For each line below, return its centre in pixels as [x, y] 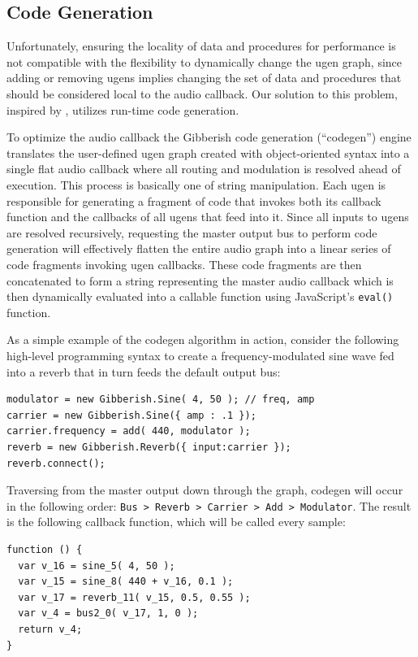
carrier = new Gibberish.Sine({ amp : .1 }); [131, 415]
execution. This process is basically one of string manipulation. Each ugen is [196, 184]
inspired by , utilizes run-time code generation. [123, 109]
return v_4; [50, 629]
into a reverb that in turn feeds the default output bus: [144, 371]
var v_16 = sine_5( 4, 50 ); [97, 566]
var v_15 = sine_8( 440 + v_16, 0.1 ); [126, 582]
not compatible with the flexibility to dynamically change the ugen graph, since [205, 61]
